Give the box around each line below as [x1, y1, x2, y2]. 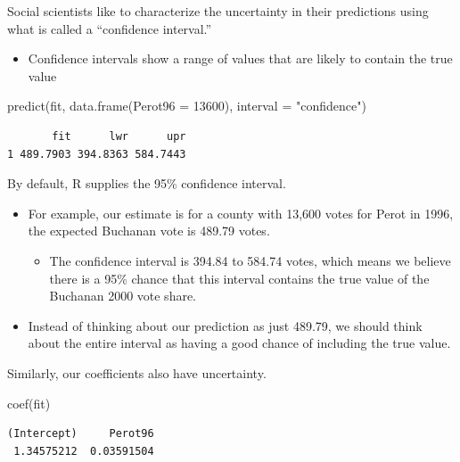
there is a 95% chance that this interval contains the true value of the [49, 268, 430, 287]
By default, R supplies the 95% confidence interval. [7, 174, 286, 193]
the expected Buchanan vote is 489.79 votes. [28, 221, 270, 240]
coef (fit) [7, 393, 51, 412]
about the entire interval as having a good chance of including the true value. [28, 334, 451, 352]
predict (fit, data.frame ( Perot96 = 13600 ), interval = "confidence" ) [7, 96, 366, 115]
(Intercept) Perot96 [7, 427, 154, 441]
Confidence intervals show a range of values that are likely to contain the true [28, 49, 453, 68]
